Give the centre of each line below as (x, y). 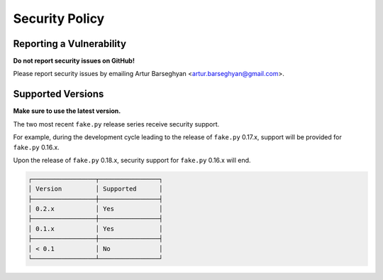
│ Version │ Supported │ (95, 189)
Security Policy (59, 18)
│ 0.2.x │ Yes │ (95, 209)
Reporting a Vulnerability (70, 44)
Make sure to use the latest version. (67, 111)
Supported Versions (59, 94)
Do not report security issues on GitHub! (74, 61)
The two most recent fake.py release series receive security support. (116, 124)
